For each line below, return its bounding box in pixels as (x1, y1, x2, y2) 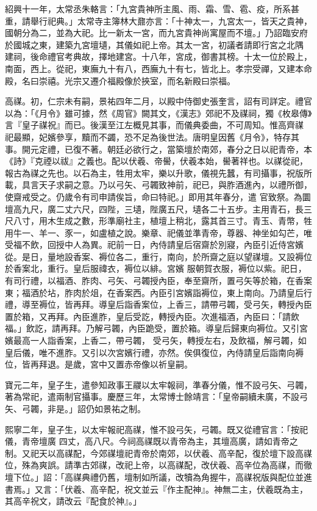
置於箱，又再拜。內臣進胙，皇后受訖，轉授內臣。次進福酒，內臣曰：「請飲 (5, 310, 299, 322)
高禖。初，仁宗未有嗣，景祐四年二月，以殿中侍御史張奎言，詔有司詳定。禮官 (5, 95, 312, 107)
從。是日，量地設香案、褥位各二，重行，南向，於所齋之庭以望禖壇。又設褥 (5, 250, 304, 263)
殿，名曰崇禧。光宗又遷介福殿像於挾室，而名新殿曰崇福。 (5, 74, 235, 87)
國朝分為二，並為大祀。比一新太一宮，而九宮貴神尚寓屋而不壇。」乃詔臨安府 (5, 26, 308, 39)
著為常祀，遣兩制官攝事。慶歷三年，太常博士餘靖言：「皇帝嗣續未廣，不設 (5, 390, 299, 403)
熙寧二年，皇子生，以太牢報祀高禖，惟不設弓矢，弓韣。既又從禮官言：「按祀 (5, 422, 308, 435)
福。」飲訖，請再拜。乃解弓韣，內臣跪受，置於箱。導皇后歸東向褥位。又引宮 (5, 322, 308, 335)
